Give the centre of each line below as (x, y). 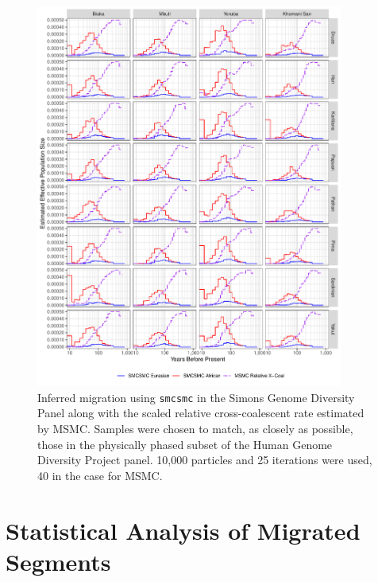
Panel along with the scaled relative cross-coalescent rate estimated (201, 413)
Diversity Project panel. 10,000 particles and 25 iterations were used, (205, 460)
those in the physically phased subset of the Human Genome (185, 444)
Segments (58, 561)
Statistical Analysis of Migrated (183, 530)
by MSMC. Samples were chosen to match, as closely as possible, (195, 428)
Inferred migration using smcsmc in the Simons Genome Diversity (196, 397)
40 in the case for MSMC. (100, 475)
